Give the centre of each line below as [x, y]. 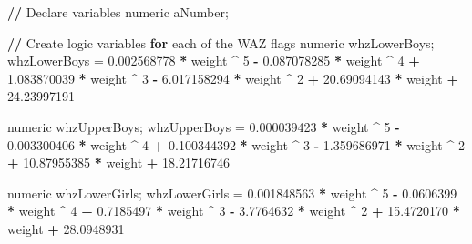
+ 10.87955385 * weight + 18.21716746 [118, 163]
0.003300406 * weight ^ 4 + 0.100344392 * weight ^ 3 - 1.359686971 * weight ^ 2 [236, 144]
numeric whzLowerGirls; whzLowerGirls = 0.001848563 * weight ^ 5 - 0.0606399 [232, 193]
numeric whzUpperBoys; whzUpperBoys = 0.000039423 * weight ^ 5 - [204, 126]
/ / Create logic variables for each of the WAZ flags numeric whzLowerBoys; [221, 42]
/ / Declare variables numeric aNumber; [118, 12]
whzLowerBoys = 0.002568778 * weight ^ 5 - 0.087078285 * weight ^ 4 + [214, 61]
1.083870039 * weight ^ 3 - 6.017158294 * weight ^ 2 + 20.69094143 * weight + [233, 78]
